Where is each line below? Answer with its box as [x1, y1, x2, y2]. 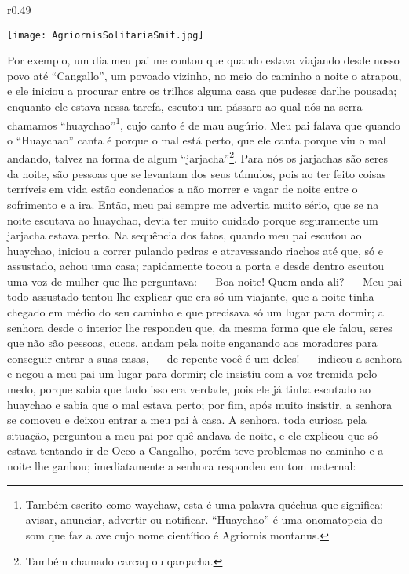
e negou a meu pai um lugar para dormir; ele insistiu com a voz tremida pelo [7, 365, 378, 382]
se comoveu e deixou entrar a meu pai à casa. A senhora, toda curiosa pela [7, 411, 367, 428]
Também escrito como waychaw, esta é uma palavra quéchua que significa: [25, 495, 384, 512]
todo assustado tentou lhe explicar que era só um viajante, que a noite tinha [7, 288, 374, 305]
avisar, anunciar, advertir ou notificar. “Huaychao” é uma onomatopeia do [25, 511, 383, 528]
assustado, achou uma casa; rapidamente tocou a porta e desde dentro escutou [7, 258, 385, 274]
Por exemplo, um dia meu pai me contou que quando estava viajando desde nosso [7, 52, 400, 68]
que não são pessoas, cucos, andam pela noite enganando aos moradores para [7, 335, 378, 351]
